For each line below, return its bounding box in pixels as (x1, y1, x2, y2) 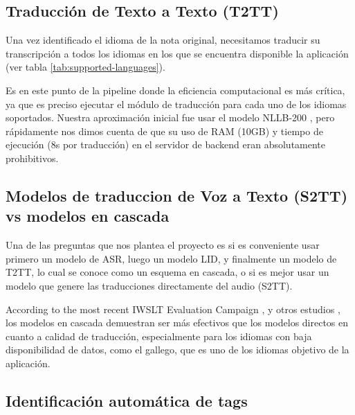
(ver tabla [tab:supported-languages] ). (6, 60, 165, 74)
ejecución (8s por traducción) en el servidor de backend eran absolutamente (6, 137, 326, 152)
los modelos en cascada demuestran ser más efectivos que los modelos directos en (6, 315, 349, 330)
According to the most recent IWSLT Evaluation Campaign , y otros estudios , (6, 301, 340, 316)
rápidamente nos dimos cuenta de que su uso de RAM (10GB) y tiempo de (6, 123, 323, 138)
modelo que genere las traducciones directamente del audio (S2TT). (6, 278, 293, 292)
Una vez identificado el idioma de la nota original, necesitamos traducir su (6, 33, 320, 47)
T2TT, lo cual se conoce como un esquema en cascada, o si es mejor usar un (6, 265, 329, 279)
